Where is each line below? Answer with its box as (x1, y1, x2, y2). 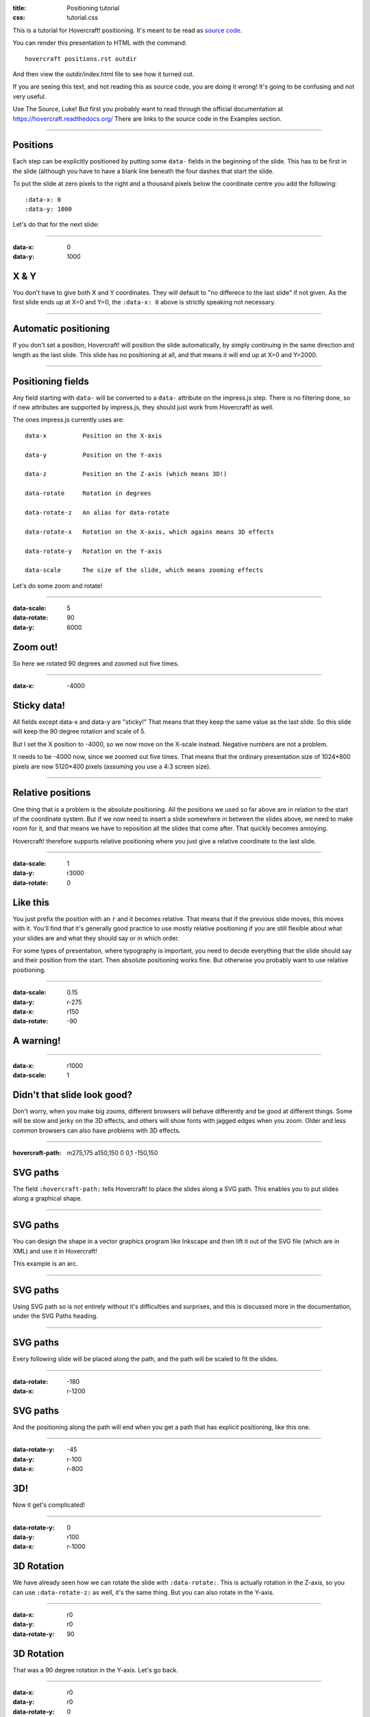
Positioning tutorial (66, 4, 120, 12)
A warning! (12, 1035, 61, 1047)
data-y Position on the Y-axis (25, 451, 162, 459)
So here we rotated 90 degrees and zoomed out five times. (12, 659, 180, 668)
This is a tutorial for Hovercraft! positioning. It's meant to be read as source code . (12, 26, 243, 34)
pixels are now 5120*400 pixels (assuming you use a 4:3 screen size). (12, 762, 212, 771)
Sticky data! (12, 699, 65, 711)
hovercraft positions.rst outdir (25, 55, 137, 62)
